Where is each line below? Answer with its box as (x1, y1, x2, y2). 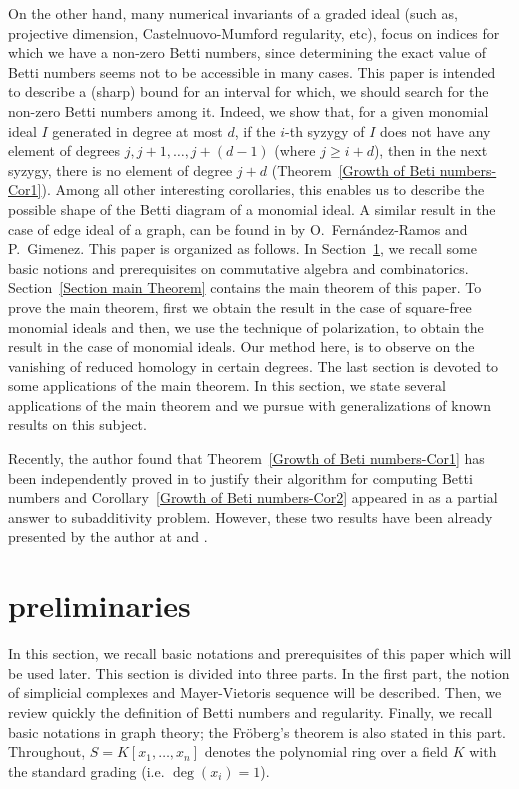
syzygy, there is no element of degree (8, 159, 233, 180)
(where (274, 140, 316, 161)
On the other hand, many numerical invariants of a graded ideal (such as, (8, 3, 458, 23)
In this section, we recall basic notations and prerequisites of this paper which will (8, 643, 512, 664)
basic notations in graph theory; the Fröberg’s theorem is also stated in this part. (8, 721, 506, 742)
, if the (234, 120, 276, 141)
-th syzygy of (285, 120, 365, 141)
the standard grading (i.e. (8, 760, 165, 781)
